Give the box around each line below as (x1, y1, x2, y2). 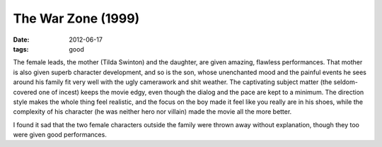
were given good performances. (13, 131, 108, 139)
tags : (13, 45, 29, 53)
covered (13, 88, 37, 96)
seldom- (333, 78, 359, 86)
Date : (13, 35, 30, 44)
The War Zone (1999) (13, 11, 140, 26)
